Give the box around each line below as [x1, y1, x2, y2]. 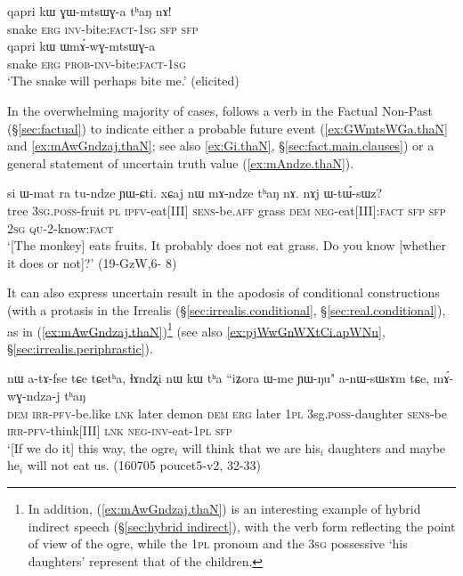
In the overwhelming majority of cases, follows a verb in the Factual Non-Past [7, 101, 433, 119]
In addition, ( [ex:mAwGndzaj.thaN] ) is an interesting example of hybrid [28, 499, 421, 517]
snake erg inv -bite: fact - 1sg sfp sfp [7, 19, 199, 37]
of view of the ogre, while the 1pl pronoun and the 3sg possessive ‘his [28, 534, 408, 553]
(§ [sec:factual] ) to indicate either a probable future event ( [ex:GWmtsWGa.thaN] [7, 118, 448, 137]
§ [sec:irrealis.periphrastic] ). [7, 338, 153, 357]
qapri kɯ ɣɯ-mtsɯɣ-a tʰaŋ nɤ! [7, 2, 172, 20]
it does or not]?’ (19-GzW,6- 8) [7, 253, 177, 272]
